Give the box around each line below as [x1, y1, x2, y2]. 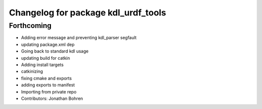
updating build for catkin [21, 55, 70, 61]
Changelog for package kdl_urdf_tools [9, 7, 166, 18]
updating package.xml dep [21, 41, 75, 47]
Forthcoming [9, 21, 52, 30]
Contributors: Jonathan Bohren [21, 95, 83, 101]
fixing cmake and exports [21, 75, 72, 81]
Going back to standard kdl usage [21, 48, 89, 54]
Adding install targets [21, 62, 64, 68]
